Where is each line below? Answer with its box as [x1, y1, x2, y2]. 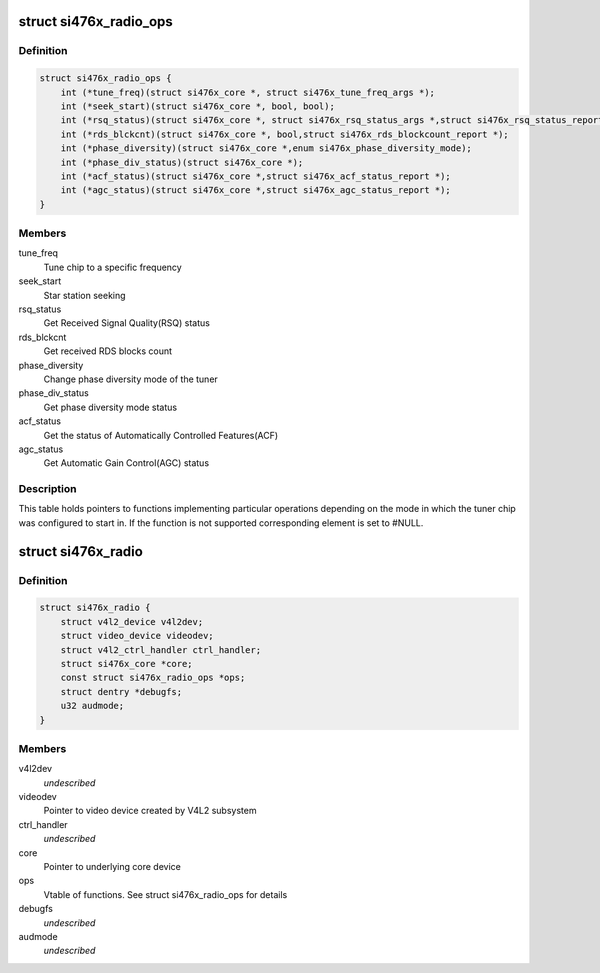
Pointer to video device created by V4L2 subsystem [43, 805, 257, 817]
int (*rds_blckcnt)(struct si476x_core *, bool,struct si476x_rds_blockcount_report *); [60, 128, 509, 140]
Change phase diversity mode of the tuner [43, 373, 219, 385]
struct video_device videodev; [60, 630, 214, 642]
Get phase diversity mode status [43, 401, 178, 413]
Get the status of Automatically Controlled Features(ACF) [43, 429, 279, 441]
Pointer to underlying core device [43, 860, 182, 872]
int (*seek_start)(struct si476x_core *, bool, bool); [60, 100, 335, 112]
